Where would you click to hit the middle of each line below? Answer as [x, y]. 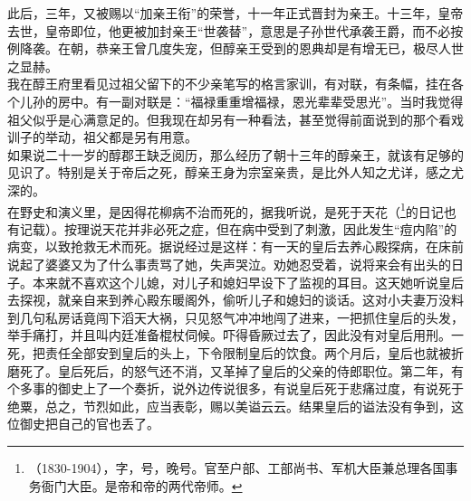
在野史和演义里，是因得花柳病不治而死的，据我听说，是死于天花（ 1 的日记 [226, 210]
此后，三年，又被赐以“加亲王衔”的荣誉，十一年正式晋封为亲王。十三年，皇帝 [235, 13]
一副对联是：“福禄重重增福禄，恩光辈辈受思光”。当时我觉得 [286, 101]
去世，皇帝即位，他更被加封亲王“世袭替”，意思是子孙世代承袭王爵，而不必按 [235, 30]
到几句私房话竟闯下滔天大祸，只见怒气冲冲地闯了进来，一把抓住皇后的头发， [235, 317]
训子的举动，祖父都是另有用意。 [102, 137]
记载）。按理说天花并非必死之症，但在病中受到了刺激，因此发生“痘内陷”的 [238, 228]
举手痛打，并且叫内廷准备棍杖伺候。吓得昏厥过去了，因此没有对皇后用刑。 [229, 335]
